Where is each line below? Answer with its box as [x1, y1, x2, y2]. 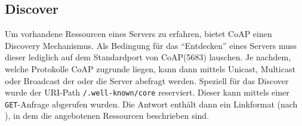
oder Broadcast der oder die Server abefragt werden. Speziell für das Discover [5, 74, 289, 87]
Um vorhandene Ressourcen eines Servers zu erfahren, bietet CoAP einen [5, 27, 272, 40]
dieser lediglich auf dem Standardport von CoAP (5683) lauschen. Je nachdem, [5, 51, 291, 63]
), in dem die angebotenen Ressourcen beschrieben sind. [5, 109, 209, 122]
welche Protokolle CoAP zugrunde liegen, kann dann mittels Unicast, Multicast [5, 62, 295, 75]
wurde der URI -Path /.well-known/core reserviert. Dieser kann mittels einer [5, 86, 289, 99]
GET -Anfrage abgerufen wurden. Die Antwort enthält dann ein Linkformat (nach [5, 97, 298, 110]
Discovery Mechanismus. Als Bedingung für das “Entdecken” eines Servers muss [5, 39, 297, 51]
